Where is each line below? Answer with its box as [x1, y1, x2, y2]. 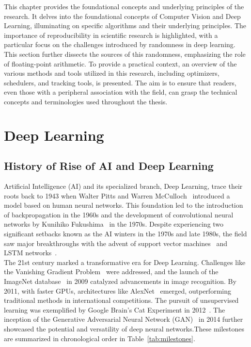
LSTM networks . [4, 248, 57, 258]
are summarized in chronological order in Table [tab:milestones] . [4, 333, 195, 343]
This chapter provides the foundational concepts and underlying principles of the [4, 1, 244, 11]
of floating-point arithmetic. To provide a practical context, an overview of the [4, 58, 237, 68]
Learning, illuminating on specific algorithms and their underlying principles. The [4, 20, 247, 31]
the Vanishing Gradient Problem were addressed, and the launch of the [4, 266, 219, 277]
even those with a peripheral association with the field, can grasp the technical [4, 87, 237, 97]
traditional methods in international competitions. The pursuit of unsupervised [4, 295, 239, 305]
